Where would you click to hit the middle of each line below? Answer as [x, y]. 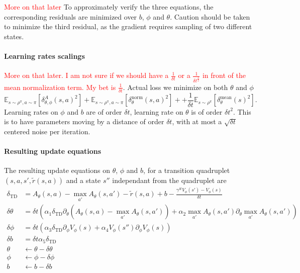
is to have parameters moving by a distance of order [84, 121]
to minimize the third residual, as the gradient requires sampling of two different [128, 26]
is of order [207, 111]
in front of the [224, 75]
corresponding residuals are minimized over [71, 16]
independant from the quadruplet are [169, 180]
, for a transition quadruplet [187, 170]
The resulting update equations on [57, 170]
